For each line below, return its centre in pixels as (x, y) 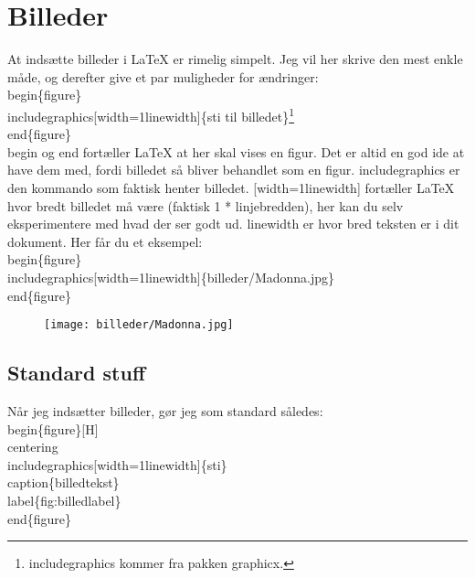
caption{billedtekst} (63, 482)
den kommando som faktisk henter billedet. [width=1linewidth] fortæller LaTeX (231, 187)
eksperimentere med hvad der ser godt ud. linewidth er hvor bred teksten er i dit (233, 224)
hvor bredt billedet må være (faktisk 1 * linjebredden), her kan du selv (206, 205)
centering (33, 447)
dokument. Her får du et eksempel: (105, 241)
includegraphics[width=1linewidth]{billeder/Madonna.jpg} (171, 277)
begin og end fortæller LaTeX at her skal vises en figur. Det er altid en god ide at (236, 151)
